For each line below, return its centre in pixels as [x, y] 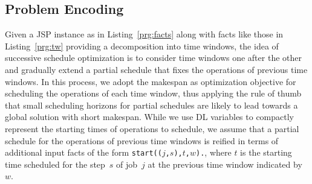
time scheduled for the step [55, 164]
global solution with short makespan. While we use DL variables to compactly [150, 117]
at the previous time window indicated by [225, 164]
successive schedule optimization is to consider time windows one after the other [153, 58]
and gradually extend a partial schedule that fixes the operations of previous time [156, 69]
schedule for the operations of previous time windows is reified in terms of [142, 140]
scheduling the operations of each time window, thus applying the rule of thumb [153, 93]
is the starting [266, 152]
